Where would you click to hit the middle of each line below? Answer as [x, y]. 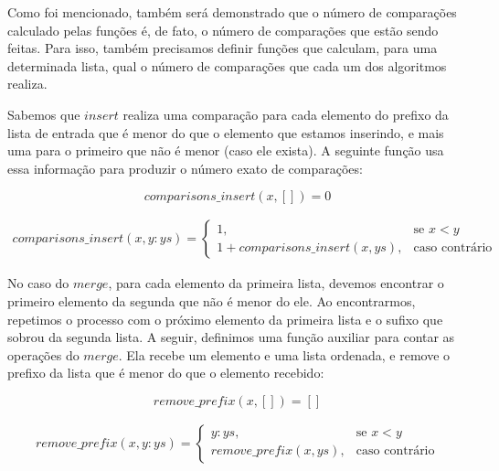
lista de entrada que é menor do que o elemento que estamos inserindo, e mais [226, 132]
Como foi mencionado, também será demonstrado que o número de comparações [232, 12]
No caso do [38, 283]
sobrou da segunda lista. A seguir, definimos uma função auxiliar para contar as [231, 337]
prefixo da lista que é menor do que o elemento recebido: [166, 373]
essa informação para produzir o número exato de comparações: [185, 168]
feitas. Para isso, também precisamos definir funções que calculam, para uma [223, 48]
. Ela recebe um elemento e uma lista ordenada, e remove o [284, 354]
